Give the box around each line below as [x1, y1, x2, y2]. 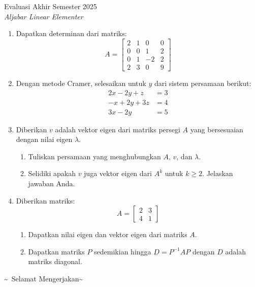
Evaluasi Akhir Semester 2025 [4, 1, 97, 11]
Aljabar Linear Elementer [4, 11, 83, 21]
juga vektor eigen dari [84, 168, 152, 179]
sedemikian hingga [94, 246, 151, 256]
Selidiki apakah [28, 168, 76, 179]
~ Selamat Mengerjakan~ [4, 273, 83, 283]
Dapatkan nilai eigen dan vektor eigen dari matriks [28, 229, 187, 240]
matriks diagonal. [28, 256, 82, 267]
